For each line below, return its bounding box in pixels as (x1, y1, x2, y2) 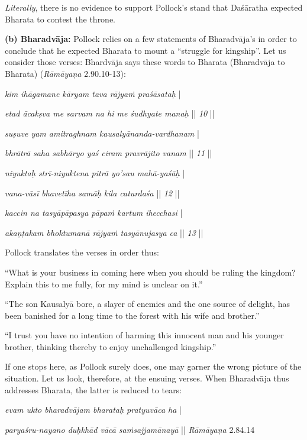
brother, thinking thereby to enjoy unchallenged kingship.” (5, 340, 216, 352)
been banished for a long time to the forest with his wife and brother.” (5, 309, 260, 321)
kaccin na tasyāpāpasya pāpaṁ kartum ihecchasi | (5, 206, 183, 219)
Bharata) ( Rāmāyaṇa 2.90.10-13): (5, 67, 126, 79)
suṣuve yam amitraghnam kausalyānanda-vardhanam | (5, 127, 199, 139)
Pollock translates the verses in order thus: (5, 246, 159, 258)
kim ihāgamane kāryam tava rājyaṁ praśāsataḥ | (5, 87, 181, 99)
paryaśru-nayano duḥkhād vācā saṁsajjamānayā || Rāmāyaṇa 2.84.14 (5, 423, 255, 435)
